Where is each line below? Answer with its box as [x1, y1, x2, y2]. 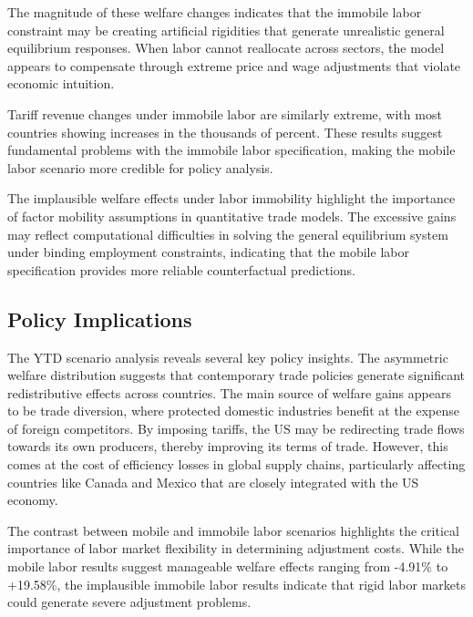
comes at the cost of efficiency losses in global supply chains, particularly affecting [7, 455, 466, 474]
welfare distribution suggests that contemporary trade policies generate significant [7, 365, 465, 385]
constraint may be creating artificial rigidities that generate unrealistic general [7, 20, 445, 39]
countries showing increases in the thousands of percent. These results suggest [7, 122, 443, 141]
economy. [7, 490, 58, 509]
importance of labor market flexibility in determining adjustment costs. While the [7, 539, 464, 558]
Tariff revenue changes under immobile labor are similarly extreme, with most [7, 104, 442, 123]
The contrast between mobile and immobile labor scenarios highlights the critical [7, 520, 459, 540]
